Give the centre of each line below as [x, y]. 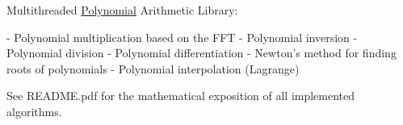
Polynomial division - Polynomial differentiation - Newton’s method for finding [201, 53]
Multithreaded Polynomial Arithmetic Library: [122, 10]
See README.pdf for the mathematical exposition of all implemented [181, 96]
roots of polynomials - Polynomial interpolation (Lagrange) [153, 68]
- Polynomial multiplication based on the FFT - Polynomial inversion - [182, 37]
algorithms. [34, 111]
